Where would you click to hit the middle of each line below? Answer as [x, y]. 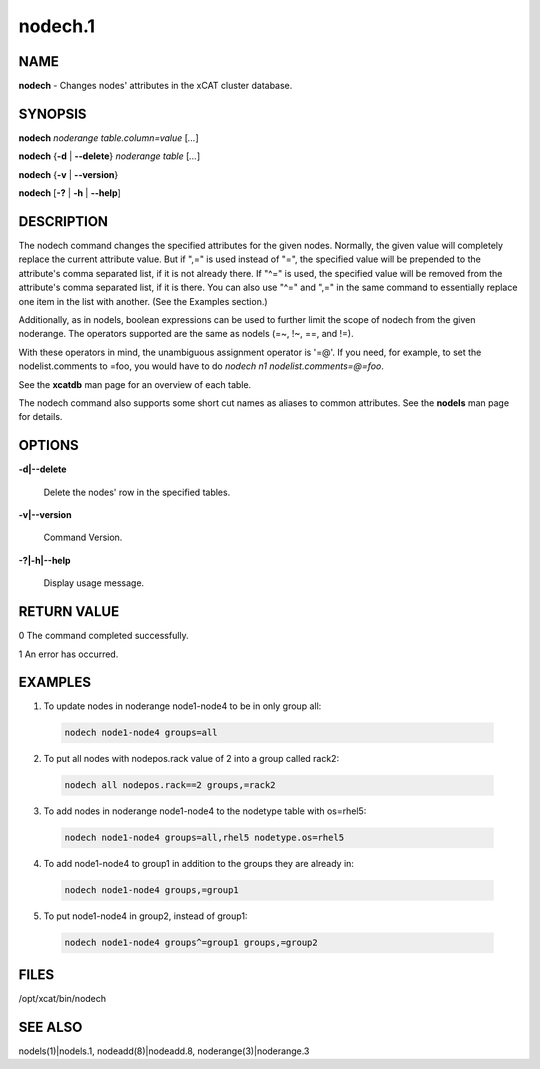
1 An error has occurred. [68, 654]
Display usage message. [94, 583]
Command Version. [83, 537]
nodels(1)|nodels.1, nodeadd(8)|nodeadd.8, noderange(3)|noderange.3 [164, 1051]
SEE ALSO [50, 1026]
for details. [40, 417]
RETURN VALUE [69, 611]
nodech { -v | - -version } [68, 174]
